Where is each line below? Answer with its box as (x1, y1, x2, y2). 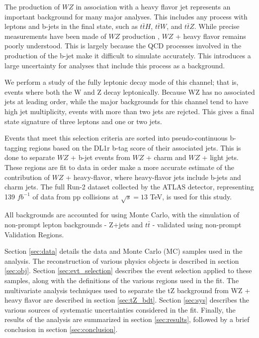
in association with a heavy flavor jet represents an (76, 1, 231, 11)
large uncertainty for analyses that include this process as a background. (4, 60, 225, 70)
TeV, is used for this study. (150, 191, 232, 201)
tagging (4, 142, 27, 153)
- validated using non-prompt (152, 219, 242, 230)
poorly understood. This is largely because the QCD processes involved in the (4, 40, 242, 51)
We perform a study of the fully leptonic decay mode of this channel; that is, (4, 77, 239, 87)
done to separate (4, 152, 55, 163)
